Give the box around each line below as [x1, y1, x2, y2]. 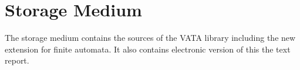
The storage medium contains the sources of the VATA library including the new [5, 32, 296, 44]
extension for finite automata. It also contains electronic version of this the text [5, 43, 291, 55]
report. [5, 54, 29, 66]
